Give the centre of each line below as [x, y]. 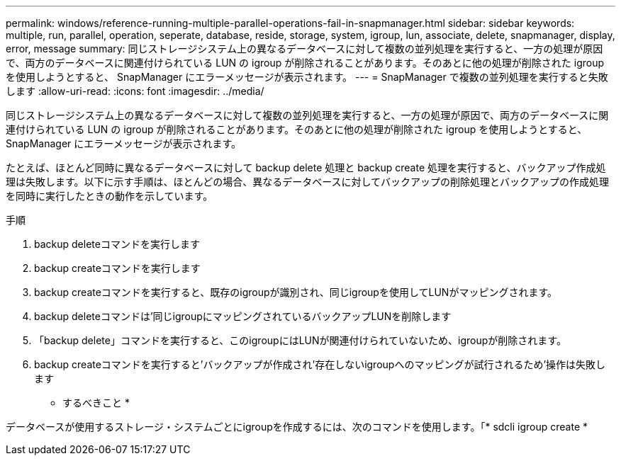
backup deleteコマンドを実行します [117, 244]
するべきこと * [96, 403]
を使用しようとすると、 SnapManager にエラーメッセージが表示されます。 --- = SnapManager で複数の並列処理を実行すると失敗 [307, 77]
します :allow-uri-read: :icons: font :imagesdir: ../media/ [135, 91]
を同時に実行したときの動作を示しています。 [110, 196]
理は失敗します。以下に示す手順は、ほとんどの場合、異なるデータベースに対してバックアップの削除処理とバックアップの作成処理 [308, 182]
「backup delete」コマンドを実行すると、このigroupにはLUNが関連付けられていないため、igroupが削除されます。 [300, 340]
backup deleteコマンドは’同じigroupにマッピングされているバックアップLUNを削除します [243, 316]
